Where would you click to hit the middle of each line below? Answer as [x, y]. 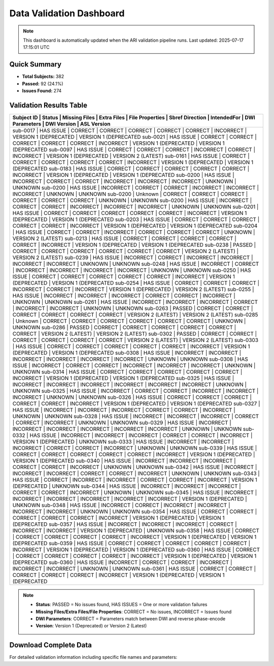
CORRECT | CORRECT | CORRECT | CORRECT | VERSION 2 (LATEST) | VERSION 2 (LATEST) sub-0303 [135, 340]
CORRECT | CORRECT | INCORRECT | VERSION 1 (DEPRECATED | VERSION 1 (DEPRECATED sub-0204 [135, 226]
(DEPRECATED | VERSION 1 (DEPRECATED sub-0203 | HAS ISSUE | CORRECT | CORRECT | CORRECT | [136, 219]
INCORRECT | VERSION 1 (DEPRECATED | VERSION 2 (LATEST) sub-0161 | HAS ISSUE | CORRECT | [131, 156]
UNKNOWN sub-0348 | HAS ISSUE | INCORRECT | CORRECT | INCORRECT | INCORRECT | [121, 505]
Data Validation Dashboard [67, 13]
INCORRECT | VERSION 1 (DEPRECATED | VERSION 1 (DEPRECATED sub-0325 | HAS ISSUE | [123, 378]
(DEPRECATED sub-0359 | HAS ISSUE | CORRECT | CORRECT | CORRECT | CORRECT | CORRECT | [131, 543]
